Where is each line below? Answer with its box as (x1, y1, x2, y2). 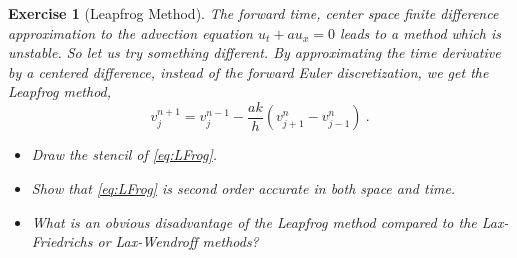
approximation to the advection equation (8, 22, 253, 43)
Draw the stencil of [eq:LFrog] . (31, 144, 218, 165)
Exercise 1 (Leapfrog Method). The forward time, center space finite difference (8, 3, 499, 23)
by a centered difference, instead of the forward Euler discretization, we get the (8, 61, 489, 82)
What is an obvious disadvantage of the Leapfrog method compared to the (31, 211, 477, 232)
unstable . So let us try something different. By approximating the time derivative (8, 42, 501, 63)
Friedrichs (31, 231, 93, 252)
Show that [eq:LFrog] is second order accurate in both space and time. (31, 178, 456, 199)
